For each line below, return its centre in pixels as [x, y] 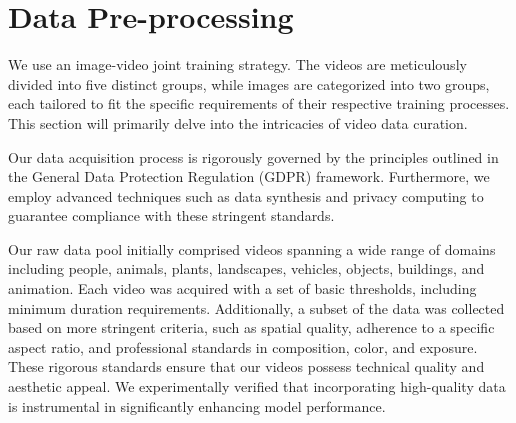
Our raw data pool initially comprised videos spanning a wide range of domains [252, 248]
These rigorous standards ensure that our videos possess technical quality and [246, 366]
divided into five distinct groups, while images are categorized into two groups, [249, 83]
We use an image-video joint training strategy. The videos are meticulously [237, 64]
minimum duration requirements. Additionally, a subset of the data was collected [256, 307]
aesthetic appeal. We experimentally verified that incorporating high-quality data [257, 386]
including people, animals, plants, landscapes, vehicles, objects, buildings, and [246, 268]
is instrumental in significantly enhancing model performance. [197, 405]
